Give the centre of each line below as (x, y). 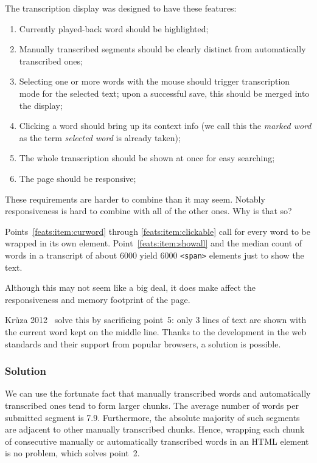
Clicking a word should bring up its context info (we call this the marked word (165, 126)
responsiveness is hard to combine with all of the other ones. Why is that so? (148, 211)
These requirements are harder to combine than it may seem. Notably (135, 199)
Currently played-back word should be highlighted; (114, 28)
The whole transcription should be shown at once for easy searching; (147, 158)
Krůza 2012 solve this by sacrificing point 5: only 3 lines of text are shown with (156, 320)
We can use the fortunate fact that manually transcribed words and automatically (158, 393)
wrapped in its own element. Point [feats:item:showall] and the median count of (154, 243)
